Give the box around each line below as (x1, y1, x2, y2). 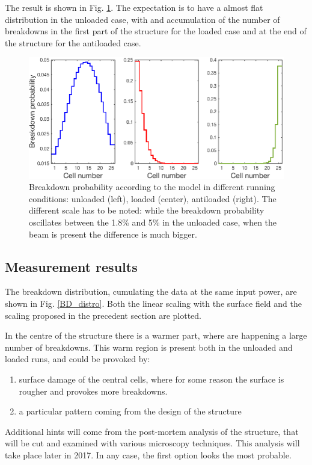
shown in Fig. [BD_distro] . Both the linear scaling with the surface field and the (5, 297, 302, 309)
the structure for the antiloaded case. (5, 36, 141, 49)
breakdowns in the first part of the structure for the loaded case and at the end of (5, 25, 307, 37)
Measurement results (5, 257, 138, 276)
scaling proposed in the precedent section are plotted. (5, 309, 202, 321)
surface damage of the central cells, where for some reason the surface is (19, 372, 284, 385)
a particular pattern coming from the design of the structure (19, 405, 242, 417)
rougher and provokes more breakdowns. (19, 384, 168, 397)
